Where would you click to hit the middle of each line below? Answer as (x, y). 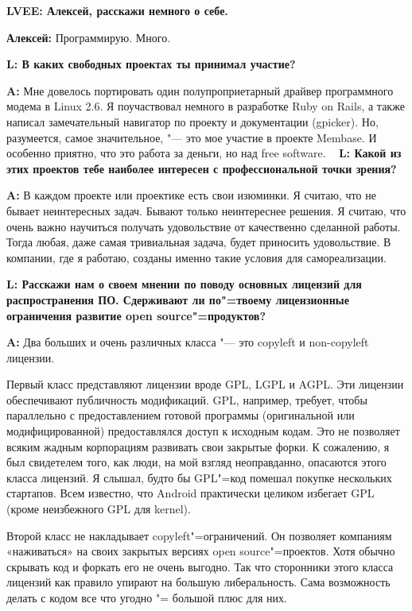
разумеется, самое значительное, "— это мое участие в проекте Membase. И (192, 137)
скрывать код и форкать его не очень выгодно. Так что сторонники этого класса (200, 566)
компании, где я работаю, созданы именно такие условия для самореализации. (196, 257)
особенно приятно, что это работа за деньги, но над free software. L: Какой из (204, 153)
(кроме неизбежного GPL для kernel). (99, 509)
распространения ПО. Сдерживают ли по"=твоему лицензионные (178, 299)
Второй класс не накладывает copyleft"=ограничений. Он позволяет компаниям (199, 535)
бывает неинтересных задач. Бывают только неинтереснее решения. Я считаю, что (206, 210)
